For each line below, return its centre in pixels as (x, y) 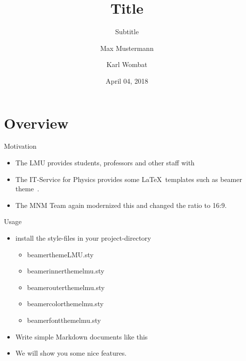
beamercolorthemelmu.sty (65, 304)
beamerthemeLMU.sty (60, 254)
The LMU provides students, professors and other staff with (105, 163)
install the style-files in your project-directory (83, 238)
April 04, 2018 (127, 80)
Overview (36, 123)
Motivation (20, 146)
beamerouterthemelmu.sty (66, 287)
